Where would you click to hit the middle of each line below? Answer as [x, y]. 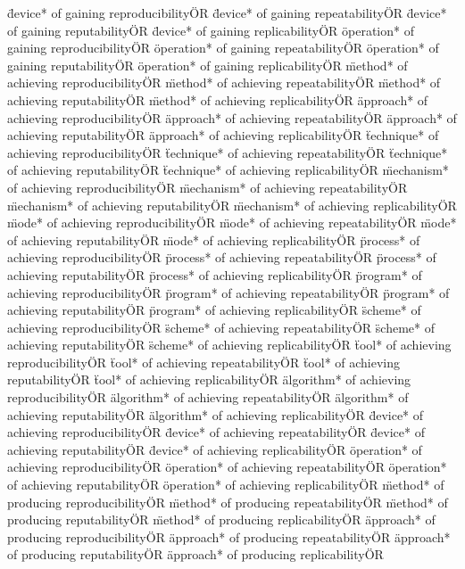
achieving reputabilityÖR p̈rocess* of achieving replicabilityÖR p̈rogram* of [215, 274]
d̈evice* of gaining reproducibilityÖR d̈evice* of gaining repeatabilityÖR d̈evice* [227, 12]
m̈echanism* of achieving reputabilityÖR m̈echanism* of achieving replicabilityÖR [232, 205]
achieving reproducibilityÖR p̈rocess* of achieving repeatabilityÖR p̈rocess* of [222, 257]
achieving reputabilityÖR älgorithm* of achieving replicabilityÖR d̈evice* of [216, 414]
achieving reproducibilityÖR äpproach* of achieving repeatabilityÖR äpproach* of [232, 117]
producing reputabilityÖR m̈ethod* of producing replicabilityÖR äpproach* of [221, 520]
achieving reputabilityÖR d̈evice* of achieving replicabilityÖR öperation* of [215, 449]
